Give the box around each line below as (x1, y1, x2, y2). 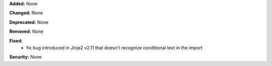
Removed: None (9, 28, 44, 35)
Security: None (9, 54, 42, 60)
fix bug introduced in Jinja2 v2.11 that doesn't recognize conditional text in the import (26, 44, 202, 50)
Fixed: (9, 38, 23, 44)
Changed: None (9, 10, 43, 16)
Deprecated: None (9, 19, 49, 25)
